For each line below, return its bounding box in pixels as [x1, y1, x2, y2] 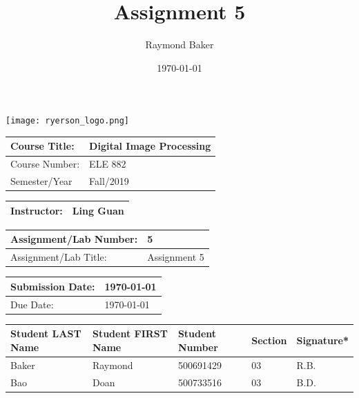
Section [251, 333, 287, 348]
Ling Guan [72, 203, 124, 217]
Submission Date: [10, 279, 95, 293]
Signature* [296, 333, 349, 348]
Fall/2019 [89, 174, 129, 188]
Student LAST [10, 326, 81, 341]
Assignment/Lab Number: [10, 232, 138, 246]
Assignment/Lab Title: [10, 250, 107, 264]
